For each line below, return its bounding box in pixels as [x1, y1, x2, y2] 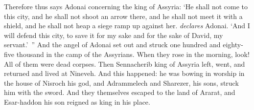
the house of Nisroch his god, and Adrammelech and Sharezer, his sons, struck [4, 77, 239, 88]
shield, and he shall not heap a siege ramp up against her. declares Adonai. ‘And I [4, 20, 250, 31]
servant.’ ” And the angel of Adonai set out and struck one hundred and [4, 39, 221, 50]
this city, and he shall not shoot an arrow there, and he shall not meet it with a [4, 11, 243, 21]
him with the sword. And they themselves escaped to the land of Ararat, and [4, 87, 235, 97]
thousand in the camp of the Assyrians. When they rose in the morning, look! [16, 49, 250, 59]
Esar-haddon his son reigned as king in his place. [4, 96, 150, 107]
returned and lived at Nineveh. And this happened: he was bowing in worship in [4, 68, 245, 78]
